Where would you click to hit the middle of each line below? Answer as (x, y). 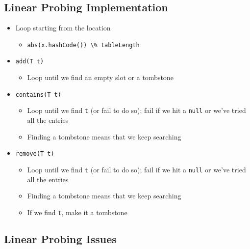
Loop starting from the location (63, 28)
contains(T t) (38, 95)
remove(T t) (35, 154)
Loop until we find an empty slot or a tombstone (100, 77)
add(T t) (30, 62)
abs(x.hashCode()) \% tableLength (83, 45)
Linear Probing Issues (60, 238)
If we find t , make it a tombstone (77, 212)
